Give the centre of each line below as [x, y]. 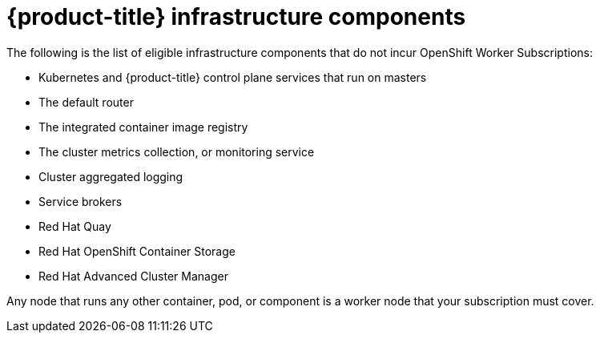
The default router [86, 102]
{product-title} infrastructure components [236, 17]
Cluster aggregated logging [111, 176]
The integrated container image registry [143, 127]
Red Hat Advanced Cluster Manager [133, 276]
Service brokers [81, 201]
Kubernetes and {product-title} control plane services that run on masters [233, 77]
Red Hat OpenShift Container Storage [137, 251]
